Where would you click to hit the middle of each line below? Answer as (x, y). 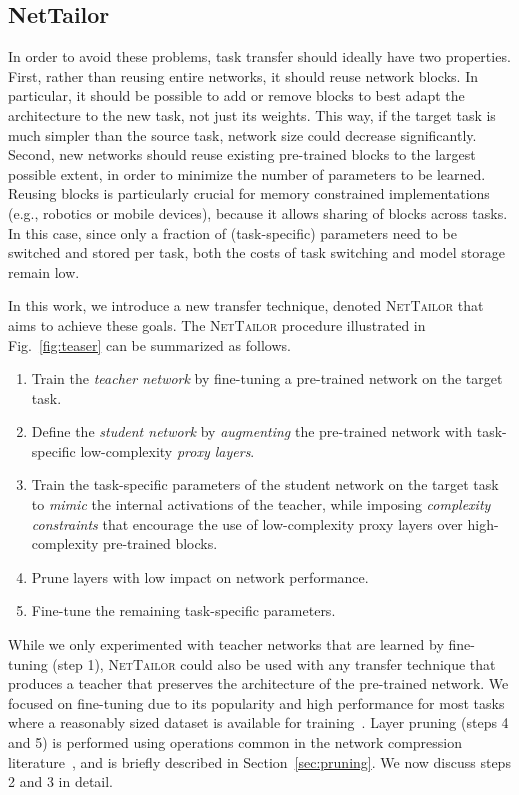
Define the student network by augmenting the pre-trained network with (252, 431)
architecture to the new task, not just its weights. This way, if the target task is (252, 114)
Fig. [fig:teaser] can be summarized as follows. (149, 344)
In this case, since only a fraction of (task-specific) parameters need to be (232, 232)
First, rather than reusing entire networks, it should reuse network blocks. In (243, 75)
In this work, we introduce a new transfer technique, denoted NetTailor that (246, 305)
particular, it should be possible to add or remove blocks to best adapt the (236, 95)
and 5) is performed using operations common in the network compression (235, 742)
